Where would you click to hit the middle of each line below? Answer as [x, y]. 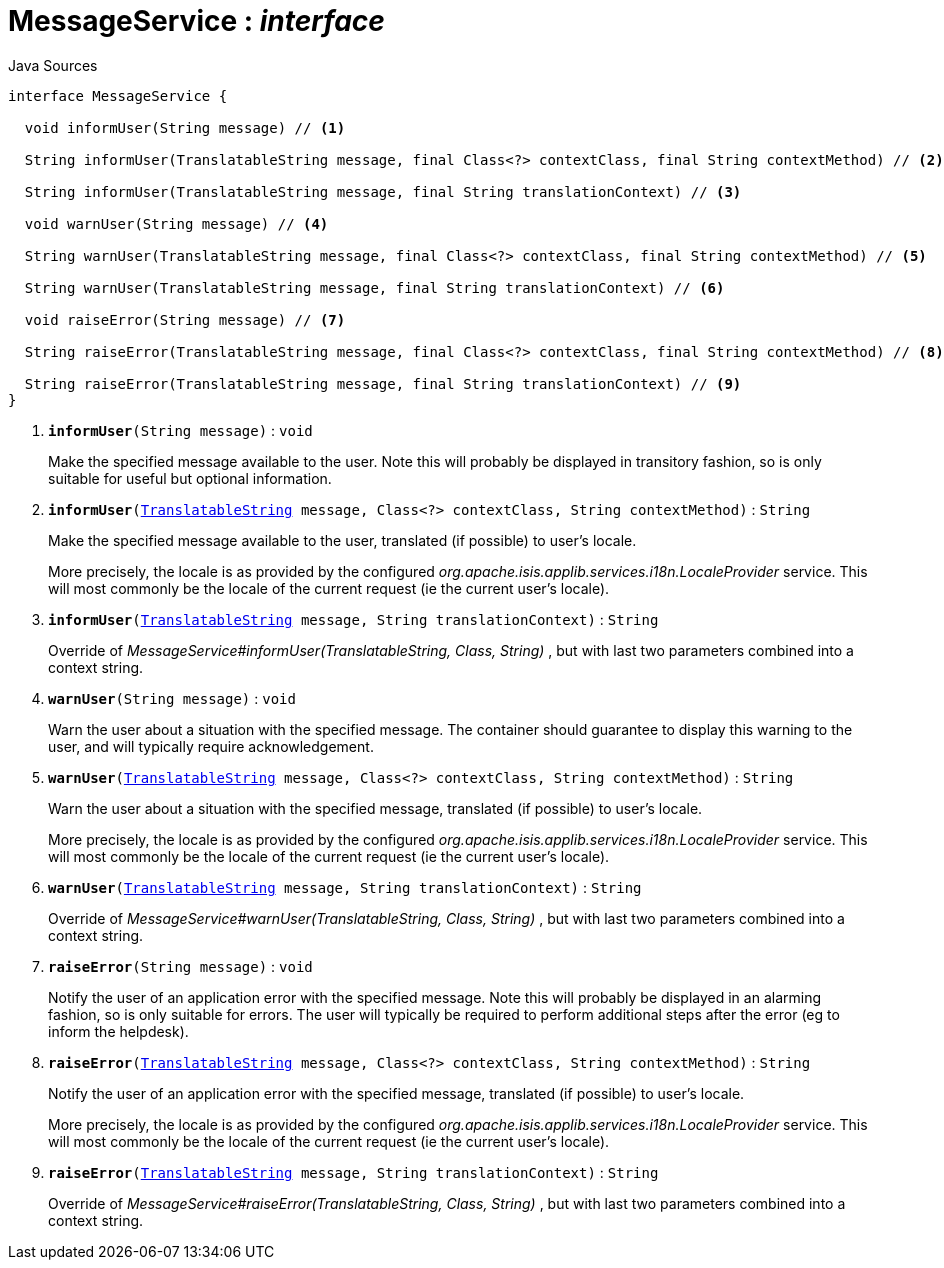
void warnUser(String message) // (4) [176, 223]
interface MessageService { [118, 95]
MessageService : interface [196, 21]
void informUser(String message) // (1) [185, 127]
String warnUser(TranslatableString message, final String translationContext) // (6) [374, 287]
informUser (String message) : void [180, 430]
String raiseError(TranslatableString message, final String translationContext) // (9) [383, 383]
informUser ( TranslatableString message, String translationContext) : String [353, 619]
